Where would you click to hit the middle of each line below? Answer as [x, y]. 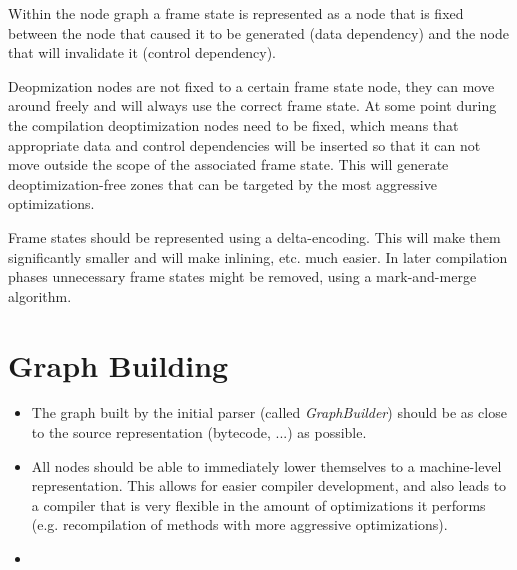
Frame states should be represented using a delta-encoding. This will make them [254, 236]
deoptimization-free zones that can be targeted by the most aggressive [222, 183]
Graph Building [118, 364]
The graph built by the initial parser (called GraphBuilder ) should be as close [269, 412]
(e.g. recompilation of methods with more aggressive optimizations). [239, 524]
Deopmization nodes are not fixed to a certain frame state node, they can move [251, 85]
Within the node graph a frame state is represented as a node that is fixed [236, 13]
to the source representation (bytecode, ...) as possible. [199, 432]
